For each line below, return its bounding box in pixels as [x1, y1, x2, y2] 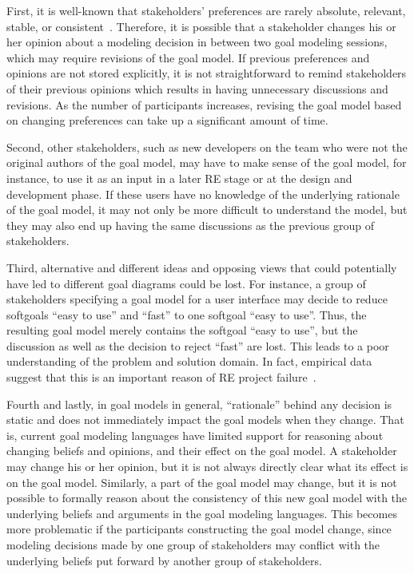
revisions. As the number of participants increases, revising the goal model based [6, 96, 402, 113]
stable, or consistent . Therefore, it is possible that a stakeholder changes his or [6, 18, 396, 34]
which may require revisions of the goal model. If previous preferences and [6, 49, 370, 65]
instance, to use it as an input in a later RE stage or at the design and [6, 169, 352, 186]
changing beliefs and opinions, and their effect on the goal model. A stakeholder [6, 442, 397, 459]
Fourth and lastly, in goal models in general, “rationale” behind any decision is [6, 395, 392, 412]
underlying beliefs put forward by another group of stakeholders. [6, 552, 322, 568]
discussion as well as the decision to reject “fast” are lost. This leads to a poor [6, 337, 389, 354]
